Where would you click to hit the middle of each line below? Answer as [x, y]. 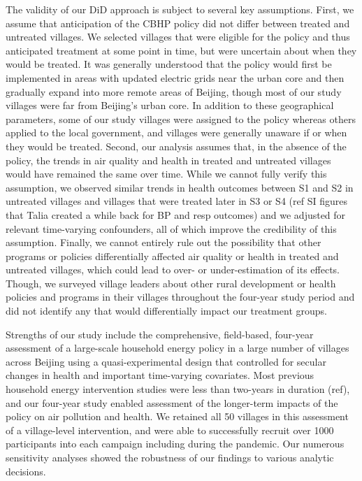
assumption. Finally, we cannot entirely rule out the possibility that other [164, 242]
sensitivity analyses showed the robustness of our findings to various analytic [170, 457]
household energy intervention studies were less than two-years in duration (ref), [178, 389]
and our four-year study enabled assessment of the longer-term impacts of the [172, 402]
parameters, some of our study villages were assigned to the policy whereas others [181, 119]
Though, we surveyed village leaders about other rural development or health [171, 283]
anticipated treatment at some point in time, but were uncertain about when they [181, 50]
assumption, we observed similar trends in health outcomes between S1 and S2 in [180, 187]
